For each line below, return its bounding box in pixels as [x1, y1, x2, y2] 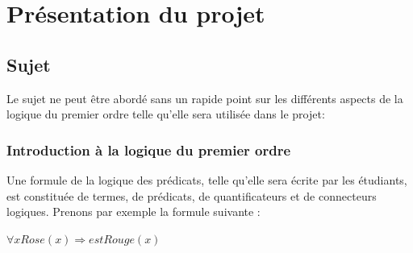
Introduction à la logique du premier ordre [6, 139, 291, 160]
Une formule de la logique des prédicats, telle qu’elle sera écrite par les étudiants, [6, 171, 407, 188]
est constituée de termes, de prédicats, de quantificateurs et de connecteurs [6, 187, 377, 204]
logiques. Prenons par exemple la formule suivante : [6, 203, 261, 220]
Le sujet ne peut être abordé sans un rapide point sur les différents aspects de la [6, 89, 403, 106]
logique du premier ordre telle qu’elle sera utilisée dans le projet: [6, 106, 325, 122]
